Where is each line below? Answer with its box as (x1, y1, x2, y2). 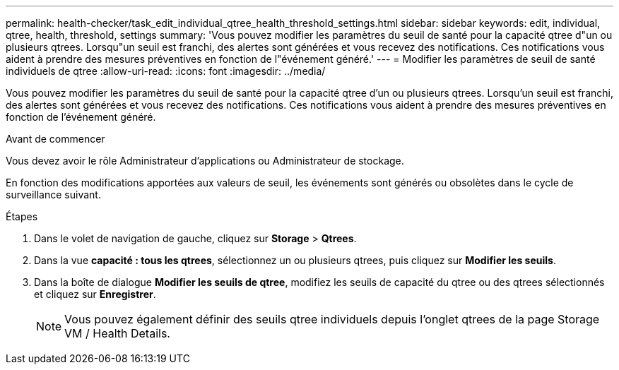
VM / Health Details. (64, 326, 170, 340)
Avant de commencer (6, 133, 105, 145)
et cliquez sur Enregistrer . (34, 288, 156, 300)
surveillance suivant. (6, 189, 101, 201)
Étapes (6, 210, 38, 222)
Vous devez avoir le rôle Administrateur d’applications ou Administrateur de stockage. (6, 155, 404, 167)
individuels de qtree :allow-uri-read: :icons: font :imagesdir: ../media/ (6, 65, 326, 77)
